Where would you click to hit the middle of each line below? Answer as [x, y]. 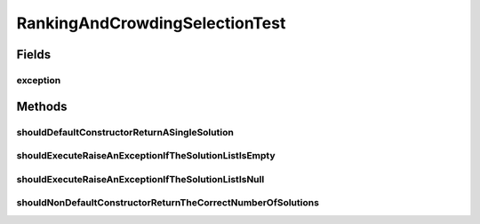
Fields [34, 54]
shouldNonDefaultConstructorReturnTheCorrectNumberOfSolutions [168, 203]
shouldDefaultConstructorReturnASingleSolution [125, 132]
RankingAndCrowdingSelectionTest [151, 23]
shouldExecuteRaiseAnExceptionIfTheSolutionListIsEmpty [146, 156]
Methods [42, 106]
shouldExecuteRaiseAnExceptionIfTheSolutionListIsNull [140, 179]
